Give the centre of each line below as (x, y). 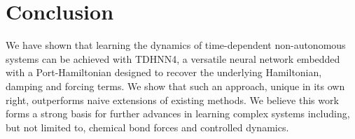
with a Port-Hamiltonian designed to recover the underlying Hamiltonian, (164, 72)
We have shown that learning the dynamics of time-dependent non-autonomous (176, 45)
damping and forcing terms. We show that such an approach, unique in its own (175, 86)
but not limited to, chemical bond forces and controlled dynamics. (147, 127)
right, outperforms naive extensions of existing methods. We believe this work (172, 100)
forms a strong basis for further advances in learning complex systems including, (178, 114)
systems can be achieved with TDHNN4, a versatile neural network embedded (173, 58)
